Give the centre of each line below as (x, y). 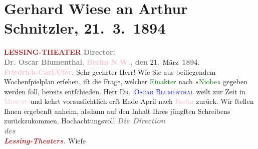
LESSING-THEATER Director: (60, 52)
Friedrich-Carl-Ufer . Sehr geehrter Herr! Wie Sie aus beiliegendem (110, 71)
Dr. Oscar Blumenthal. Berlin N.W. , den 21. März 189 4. (102, 61)
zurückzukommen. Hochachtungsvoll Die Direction (85, 121)
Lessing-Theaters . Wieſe (45, 140)
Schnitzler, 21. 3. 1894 (85, 28)
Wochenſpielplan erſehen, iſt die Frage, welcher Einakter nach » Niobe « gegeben (126, 82)
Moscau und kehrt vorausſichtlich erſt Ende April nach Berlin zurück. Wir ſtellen (129, 101)
